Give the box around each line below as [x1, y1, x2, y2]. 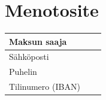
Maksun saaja [9, 35, 67, 47]
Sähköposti [9, 50, 49, 63]
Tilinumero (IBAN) [9, 80, 80, 93]
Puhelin [9, 65, 37, 78]
